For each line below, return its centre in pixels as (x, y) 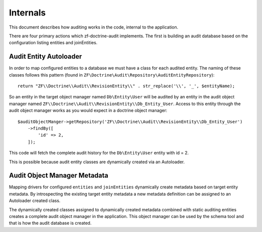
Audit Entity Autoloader (45, 56)
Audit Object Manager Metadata (59, 176)
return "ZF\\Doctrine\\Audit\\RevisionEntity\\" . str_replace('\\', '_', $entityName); (126, 86)
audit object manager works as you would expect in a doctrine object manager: (88, 110)
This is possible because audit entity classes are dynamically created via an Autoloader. (97, 162)
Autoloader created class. (35, 201)
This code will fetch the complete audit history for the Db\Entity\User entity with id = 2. (99, 153)
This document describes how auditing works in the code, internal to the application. (94, 27)
